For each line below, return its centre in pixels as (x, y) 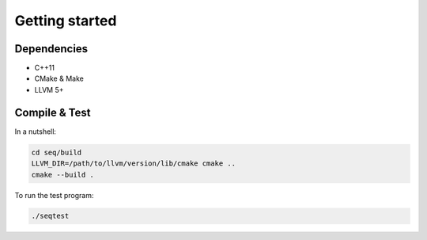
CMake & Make (59, 78)
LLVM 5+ (49, 90)
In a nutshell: (36, 131)
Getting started (66, 21)
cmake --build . (63, 175)
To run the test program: (54, 195)
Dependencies (51, 49)
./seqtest (50, 216)
